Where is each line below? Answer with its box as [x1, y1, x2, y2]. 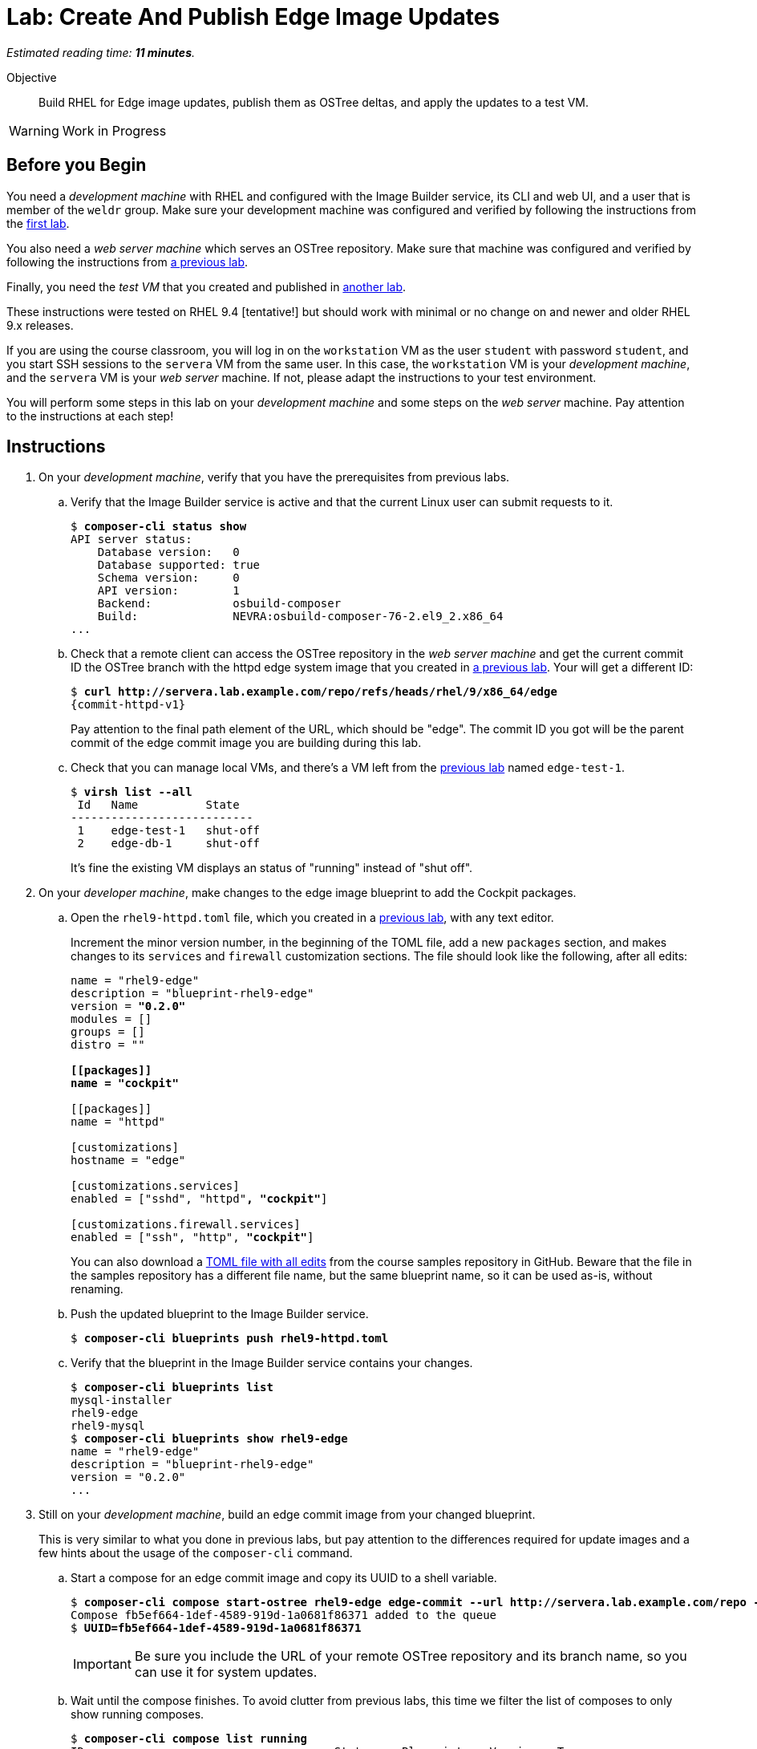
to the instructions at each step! [6, 408, 174, 423]
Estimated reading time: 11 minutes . [6, 45, 195, 59]
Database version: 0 [97, 546, 240, 559]
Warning [9, 122, 59, 139]
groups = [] [71, 1025, 145, 1039]
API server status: [71, 533, 192, 546]
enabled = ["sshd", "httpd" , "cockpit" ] [71, 1192, 328, 1206]
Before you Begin [6, 155, 147, 176]
